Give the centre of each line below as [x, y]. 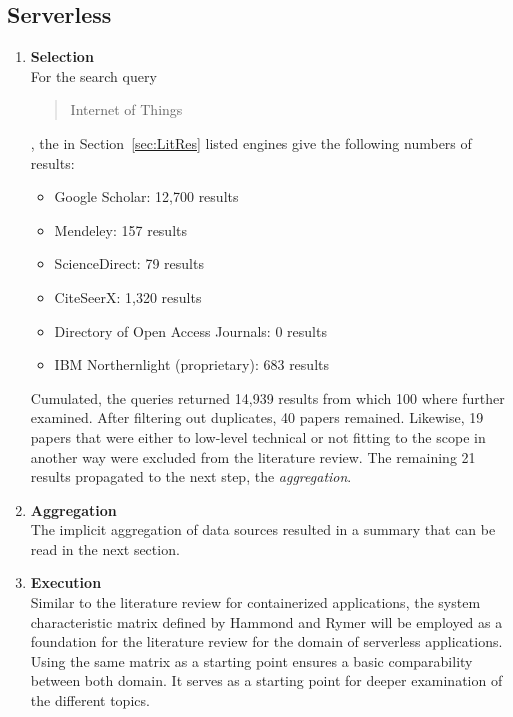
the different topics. [90, 700]
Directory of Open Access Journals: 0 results [190, 330]
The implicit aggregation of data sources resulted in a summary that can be [263, 529]
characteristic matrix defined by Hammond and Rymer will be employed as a [266, 621]
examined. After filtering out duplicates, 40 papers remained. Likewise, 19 [257, 417]
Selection [62, 56]
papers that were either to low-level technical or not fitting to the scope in [258, 436]
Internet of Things [126, 109]
